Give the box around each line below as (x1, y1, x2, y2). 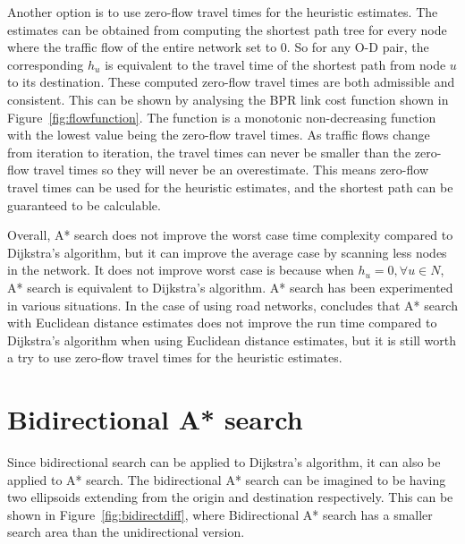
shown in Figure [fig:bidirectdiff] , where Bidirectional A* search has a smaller (7, 505, 433, 523)
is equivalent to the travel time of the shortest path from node (105, 55, 446, 73)
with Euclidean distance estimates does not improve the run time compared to (7, 313, 437, 332)
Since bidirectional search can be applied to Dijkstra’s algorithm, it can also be (7, 453, 441, 471)
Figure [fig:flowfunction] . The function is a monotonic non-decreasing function (7, 107, 436, 126)
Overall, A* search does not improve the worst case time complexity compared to (7, 225, 453, 244)
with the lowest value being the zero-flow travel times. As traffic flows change (7, 125, 430, 144)
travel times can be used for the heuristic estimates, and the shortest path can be (7, 177, 453, 196)
